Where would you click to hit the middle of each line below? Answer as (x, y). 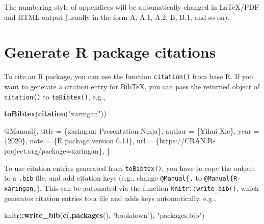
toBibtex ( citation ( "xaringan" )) (55, 114)
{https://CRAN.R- (186, 141)
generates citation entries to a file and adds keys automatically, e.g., (110, 198)
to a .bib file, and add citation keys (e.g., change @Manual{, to (103, 178)
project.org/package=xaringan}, (54, 151)
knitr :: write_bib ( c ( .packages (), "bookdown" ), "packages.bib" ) (104, 215)
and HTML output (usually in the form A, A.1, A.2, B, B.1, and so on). (117, 17)
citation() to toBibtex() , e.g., (55, 96)
